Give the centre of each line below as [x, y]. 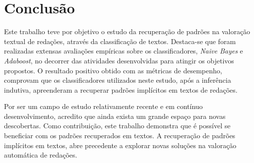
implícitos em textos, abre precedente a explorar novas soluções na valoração [120, 145]
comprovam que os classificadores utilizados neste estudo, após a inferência [118, 80]
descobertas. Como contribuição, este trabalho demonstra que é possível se [117, 126]
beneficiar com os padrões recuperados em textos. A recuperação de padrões [120, 136]
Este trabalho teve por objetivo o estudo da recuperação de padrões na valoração [127, 31]
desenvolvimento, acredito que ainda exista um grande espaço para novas [115, 116]
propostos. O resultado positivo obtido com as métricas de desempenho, [113, 70]
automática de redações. [41, 155]
